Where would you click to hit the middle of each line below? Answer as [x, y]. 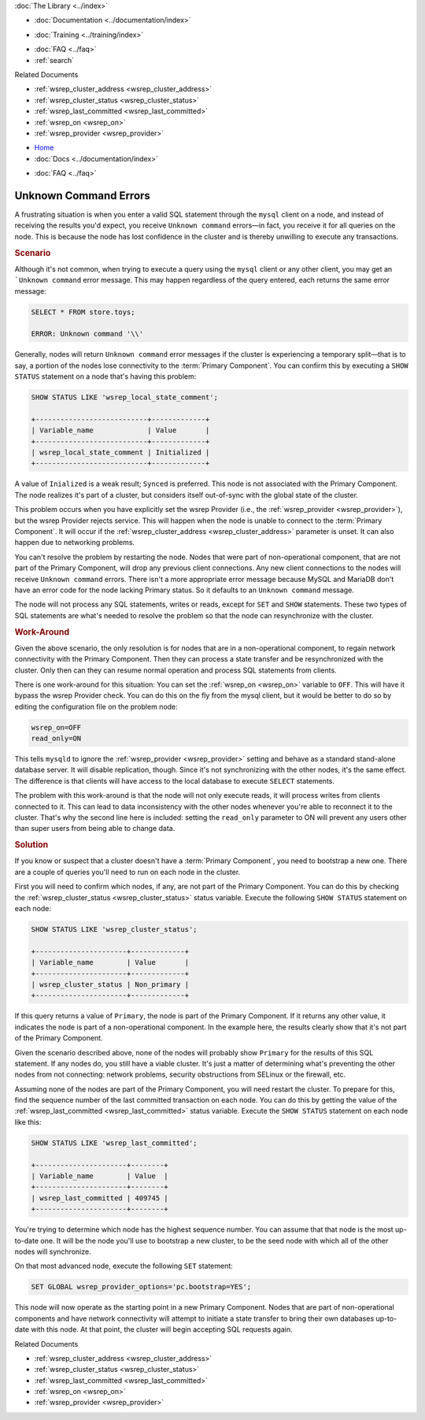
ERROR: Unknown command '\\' [87, 334]
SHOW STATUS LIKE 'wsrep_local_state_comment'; [124, 397]
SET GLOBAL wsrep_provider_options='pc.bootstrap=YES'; [141, 1287]
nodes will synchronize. [53, 1251]
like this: [28, 1122]
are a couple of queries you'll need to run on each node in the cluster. [128, 872]
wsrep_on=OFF [56, 727]
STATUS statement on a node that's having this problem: [105, 376]
